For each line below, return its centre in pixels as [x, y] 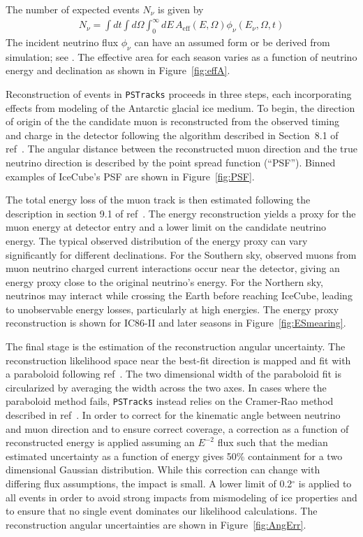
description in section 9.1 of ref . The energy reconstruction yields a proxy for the [181, 213]
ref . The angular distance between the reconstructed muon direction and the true [182, 149]
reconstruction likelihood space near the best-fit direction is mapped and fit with [178, 360]
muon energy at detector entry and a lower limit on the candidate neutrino [166, 227]
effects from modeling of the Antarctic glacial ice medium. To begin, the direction [180, 107]
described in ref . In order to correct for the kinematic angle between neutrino [173, 415]
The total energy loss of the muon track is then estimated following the [158, 200]
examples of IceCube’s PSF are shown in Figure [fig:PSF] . [130, 176]
